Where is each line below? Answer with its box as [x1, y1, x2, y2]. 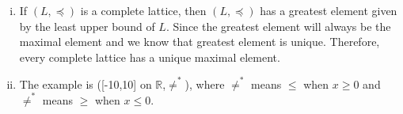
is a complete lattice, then [80, 2, 207, 18]
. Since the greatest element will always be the [165, 17, 391, 34]
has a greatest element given [260, 2, 397, 18]
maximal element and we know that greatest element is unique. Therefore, [19, 33, 380, 50]
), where [184, 75, 225, 92]
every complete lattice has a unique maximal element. [19, 48, 280, 65]
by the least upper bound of [19, 17, 155, 34]
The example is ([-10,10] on [19, 75, 152, 92]
